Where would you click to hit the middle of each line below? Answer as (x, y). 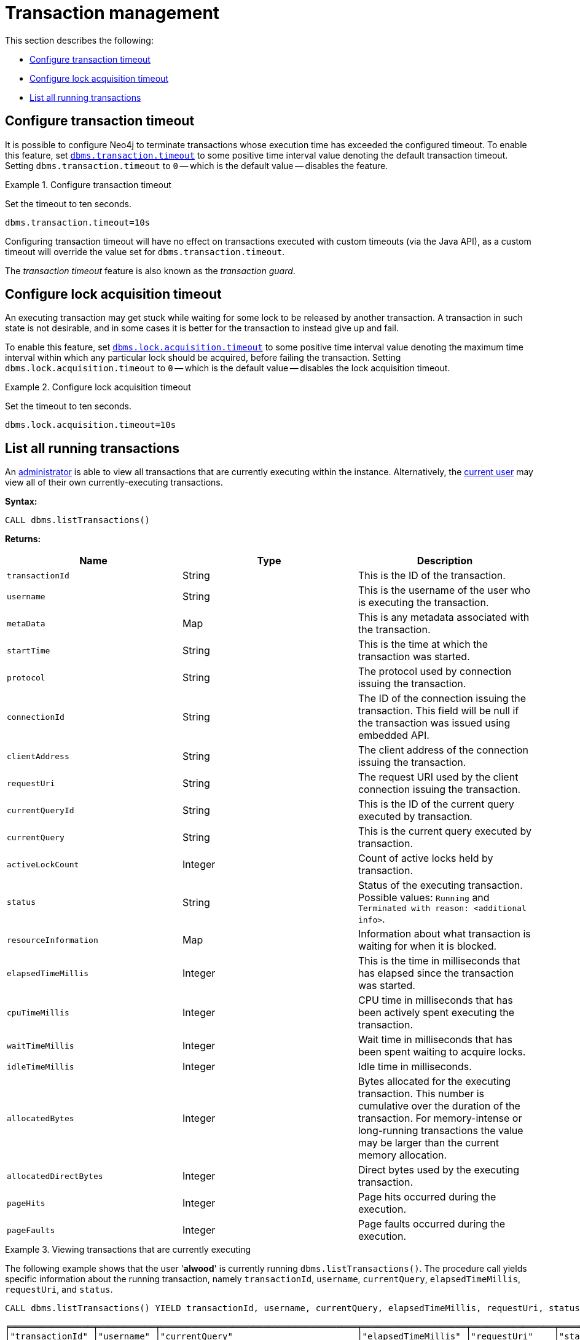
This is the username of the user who (444, 590)
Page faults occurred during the (432, 1224)
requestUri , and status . (59, 1290)
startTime (29, 650)
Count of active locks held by (425, 858)
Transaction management (112, 13)
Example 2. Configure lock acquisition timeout (98, 387)
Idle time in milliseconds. (415, 1067)
